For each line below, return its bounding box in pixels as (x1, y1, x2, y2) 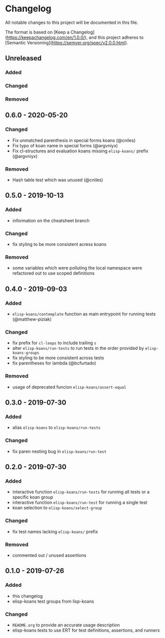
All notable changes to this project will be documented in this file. (5, 19, 139, 25)
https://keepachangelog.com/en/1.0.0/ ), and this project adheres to (6, 34, 144, 40)
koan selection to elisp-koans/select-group (12, 505, 103, 511)
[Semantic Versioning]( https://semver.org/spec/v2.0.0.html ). (5, 39, 128, 45)
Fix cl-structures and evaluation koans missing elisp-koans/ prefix (12, 148, 149, 154)
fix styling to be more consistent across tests (12, 355, 105, 361)
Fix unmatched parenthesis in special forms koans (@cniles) (12, 137, 136, 143)
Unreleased (5, 54, 42, 63)
